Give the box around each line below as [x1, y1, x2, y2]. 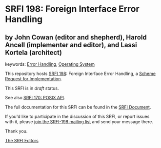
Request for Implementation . [5, 76, 62, 81]
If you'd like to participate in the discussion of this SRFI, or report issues [5, 113, 150, 119]
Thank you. [5, 128, 28, 134]
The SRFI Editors [5, 138, 39, 143]
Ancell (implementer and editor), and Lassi [5, 40, 138, 49]
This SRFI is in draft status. [5, 85, 59, 91]
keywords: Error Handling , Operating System [5, 61, 95, 67]
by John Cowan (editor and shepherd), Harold [5, 33, 147, 41]
